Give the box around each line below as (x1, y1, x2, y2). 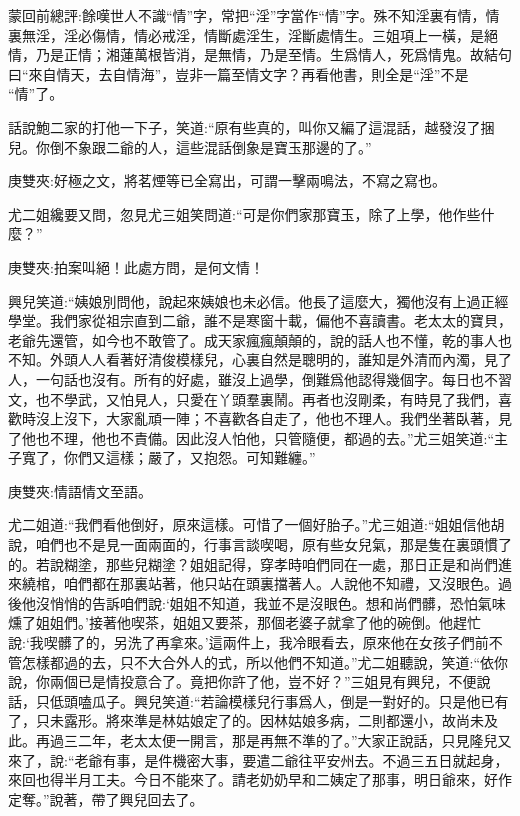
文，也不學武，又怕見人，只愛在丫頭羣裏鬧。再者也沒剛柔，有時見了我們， (8, 388, 498, 409)
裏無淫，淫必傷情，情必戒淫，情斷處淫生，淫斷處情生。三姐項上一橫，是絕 (8, 24, 498, 45)
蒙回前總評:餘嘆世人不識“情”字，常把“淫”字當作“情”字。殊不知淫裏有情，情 (8, 5, 500, 25)
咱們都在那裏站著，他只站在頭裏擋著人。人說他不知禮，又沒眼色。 (63, 573, 498, 594)
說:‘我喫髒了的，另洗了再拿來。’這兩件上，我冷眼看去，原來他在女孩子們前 (8, 632, 489, 653)
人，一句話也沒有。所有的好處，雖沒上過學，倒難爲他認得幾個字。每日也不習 (8, 368, 512, 389)
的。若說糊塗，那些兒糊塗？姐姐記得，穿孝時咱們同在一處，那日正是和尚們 (8, 553, 498, 574)
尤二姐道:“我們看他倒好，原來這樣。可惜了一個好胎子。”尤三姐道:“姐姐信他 (8, 514, 491, 535)
